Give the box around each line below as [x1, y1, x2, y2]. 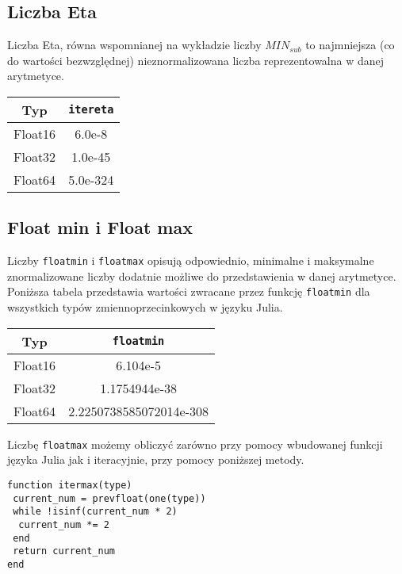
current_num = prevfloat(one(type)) [13, 492, 206, 504]
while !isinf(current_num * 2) [13, 506, 178, 518]
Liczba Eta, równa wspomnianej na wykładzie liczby [7, 36, 262, 53]
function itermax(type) [7, 479, 132, 491]
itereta [68, 103, 114, 117]
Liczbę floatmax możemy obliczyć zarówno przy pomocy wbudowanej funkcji [7, 435, 383, 452]
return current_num [13, 545, 116, 557]
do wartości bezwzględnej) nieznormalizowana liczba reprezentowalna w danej [7, 52, 385, 68]
